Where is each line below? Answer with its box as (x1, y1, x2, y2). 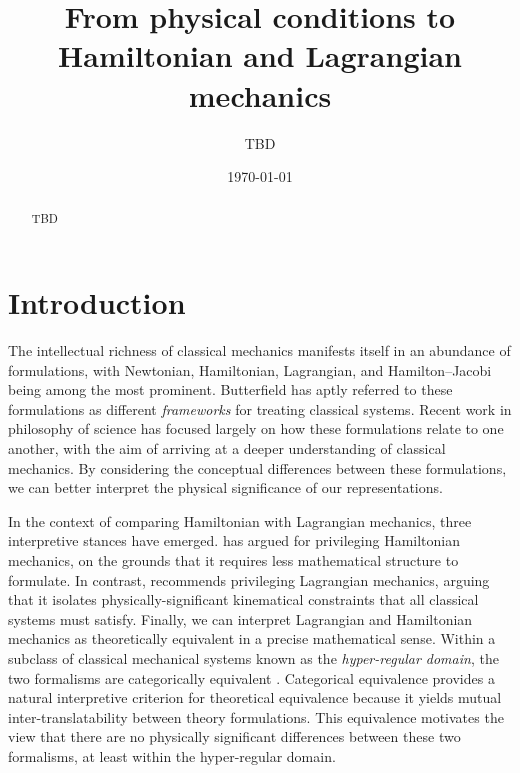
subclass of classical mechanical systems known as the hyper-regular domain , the (8, 647, 499, 668)
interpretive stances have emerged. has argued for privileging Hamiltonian (8, 530, 460, 551)
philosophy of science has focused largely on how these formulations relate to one (8, 418, 504, 439)
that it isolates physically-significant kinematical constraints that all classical (8, 589, 479, 610)
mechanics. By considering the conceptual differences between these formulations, (8, 457, 507, 478)
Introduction (8, 282, 186, 323)
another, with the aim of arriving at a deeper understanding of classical (8, 438, 446, 459)
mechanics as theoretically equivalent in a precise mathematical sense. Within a (8, 628, 496, 649)
